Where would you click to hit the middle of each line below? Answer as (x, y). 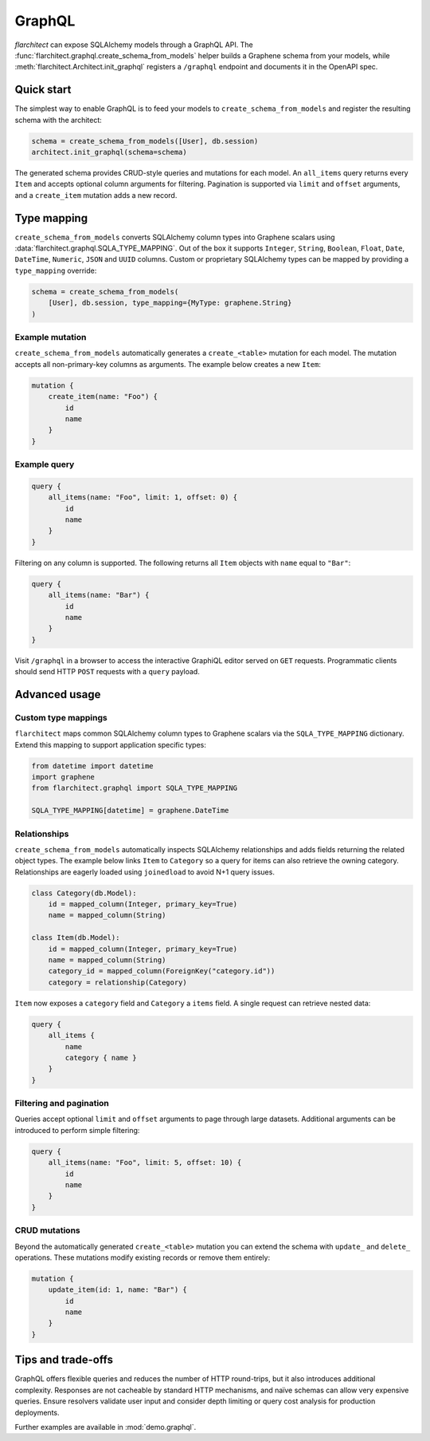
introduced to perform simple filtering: (77, 1130)
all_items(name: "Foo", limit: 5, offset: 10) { (145, 1163)
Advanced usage (58, 694)
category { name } (101, 1058)
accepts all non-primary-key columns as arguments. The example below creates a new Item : (168, 364)
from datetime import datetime (93, 766)
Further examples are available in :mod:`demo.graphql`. (106, 1427)
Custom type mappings (61, 717)
